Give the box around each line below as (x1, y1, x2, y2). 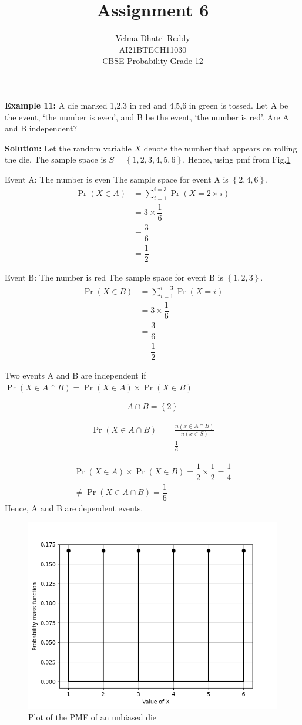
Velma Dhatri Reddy (115, 32, 190, 44)
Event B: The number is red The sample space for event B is (5, 271, 223, 284)
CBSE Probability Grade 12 (102, 55, 203, 67)
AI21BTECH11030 (119, 43, 187, 55)
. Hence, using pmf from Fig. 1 (183, 153, 291, 166)
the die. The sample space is (5, 153, 106, 166)
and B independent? (5, 122, 78, 134)
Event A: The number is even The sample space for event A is (5, 173, 229, 185)
